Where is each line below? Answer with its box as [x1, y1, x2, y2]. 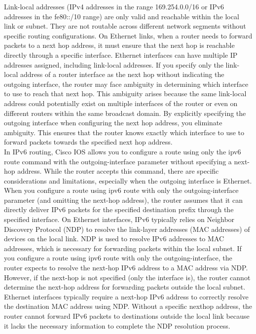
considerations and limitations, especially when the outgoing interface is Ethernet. [4, 175, 252, 186]
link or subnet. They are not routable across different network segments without [4, 21, 246, 31]
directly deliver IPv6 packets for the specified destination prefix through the [4, 204, 234, 215]
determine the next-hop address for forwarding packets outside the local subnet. [4, 282, 246, 292]
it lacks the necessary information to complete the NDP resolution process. [4, 320, 230, 331]
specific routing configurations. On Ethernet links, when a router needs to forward [4, 30, 253, 40]
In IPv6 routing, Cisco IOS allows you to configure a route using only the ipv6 [4, 146, 241, 156]
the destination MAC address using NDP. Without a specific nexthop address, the [4, 301, 253, 311]
